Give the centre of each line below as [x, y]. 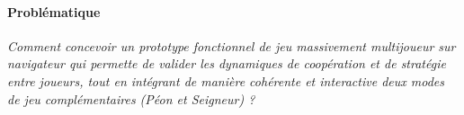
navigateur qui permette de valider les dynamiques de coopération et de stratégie [227, 63]
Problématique [54, 11]
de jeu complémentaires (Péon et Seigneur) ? [131, 98]
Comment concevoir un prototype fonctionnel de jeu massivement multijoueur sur [232, 45]
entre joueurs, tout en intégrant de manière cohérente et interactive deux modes [226, 80]
